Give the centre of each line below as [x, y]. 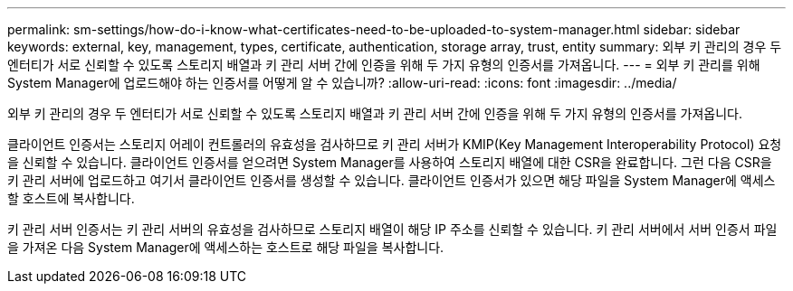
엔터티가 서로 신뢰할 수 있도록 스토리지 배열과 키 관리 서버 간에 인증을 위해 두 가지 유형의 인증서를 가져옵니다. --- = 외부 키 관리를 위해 [384, 65]
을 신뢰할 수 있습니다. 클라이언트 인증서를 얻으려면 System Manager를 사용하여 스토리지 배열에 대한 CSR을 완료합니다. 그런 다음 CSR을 [390, 162]
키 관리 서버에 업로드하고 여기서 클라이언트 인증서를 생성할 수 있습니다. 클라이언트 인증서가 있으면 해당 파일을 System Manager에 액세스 [392, 180]
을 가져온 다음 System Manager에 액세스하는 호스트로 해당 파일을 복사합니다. [226, 247]
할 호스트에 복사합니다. [71, 198]
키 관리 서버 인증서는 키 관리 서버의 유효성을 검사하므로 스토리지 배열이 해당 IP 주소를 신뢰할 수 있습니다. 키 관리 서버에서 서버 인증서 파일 [392, 229]
